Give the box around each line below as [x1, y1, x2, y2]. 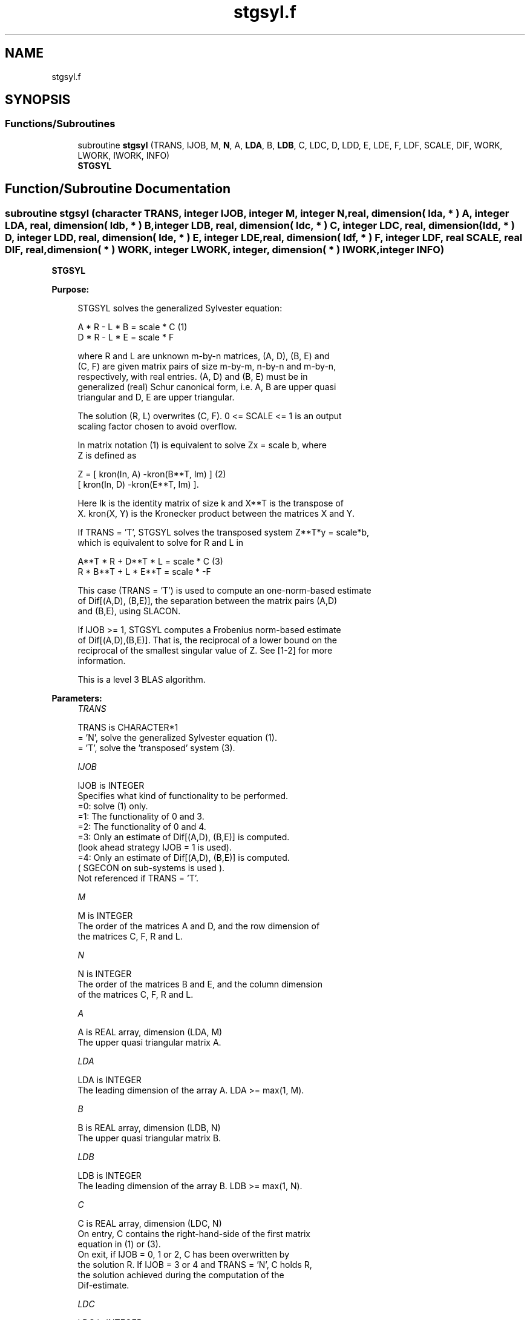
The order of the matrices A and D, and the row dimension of [77, 921, 320, 932]
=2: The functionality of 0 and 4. [77, 821, 206, 832]
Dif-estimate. [77, 1280, 129, 1291]
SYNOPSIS [5, 92, 71, 108]
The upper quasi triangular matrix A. [77, 1037, 221, 1048]
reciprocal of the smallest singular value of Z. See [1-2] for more [77, 645, 333, 656]
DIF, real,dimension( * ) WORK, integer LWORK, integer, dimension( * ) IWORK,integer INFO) [5, 243, 445, 256]
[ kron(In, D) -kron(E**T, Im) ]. [77, 479, 199, 490]
